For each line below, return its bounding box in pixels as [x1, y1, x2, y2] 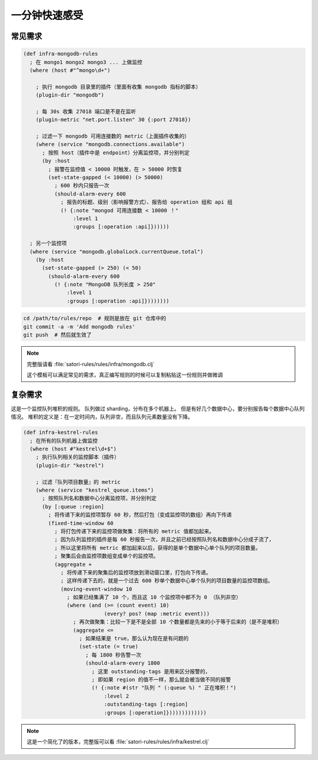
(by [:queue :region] [42, 503, 104, 510]
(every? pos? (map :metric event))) [104, 610, 210, 617]
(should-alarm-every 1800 [85, 660, 160, 666]
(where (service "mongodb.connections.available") [35, 141, 185, 148]
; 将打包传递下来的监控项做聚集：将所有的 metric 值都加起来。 [54, 527, 215, 535]
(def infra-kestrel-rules [23, 429, 98, 436]
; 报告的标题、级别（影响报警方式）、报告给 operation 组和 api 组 [60, 199, 233, 205]
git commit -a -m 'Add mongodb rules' [23, 323, 135, 330]
